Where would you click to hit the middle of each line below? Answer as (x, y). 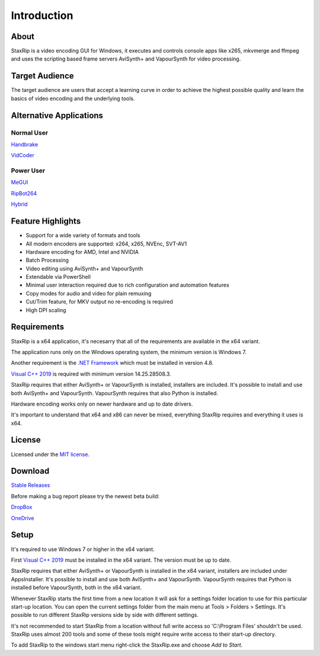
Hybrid (19, 204)
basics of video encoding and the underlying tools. (73, 98)
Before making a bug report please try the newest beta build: (85, 496)
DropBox (22, 507)
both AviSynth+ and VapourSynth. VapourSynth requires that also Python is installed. (115, 393)
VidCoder (23, 155)
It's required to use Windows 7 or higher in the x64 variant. (83, 549)
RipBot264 (24, 193)
